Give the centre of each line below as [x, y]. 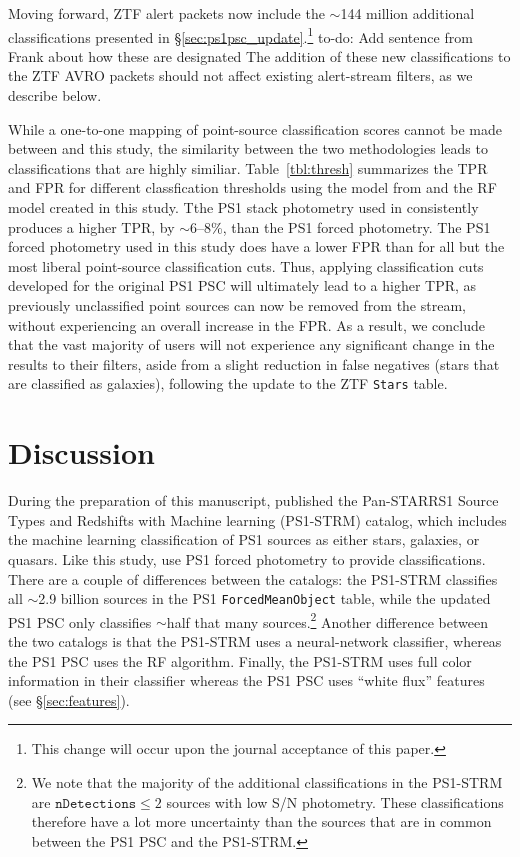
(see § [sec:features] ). [69, 699]
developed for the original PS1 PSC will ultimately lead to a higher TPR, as [242, 285]
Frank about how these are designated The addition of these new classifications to [259, 55]
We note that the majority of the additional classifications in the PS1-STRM [267, 781]
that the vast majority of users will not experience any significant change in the [251, 344]
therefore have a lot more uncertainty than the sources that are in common [261, 821]
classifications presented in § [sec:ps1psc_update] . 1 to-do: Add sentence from [240, 35]
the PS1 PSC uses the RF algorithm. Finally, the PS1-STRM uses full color [240, 660]
